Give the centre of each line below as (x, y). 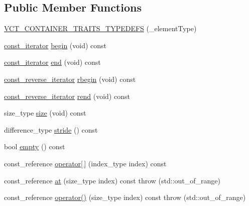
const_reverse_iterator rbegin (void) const (70, 79)
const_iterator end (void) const (52, 62)
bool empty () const (35, 146)
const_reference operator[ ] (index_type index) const (85, 163)
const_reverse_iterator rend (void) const (67, 96)
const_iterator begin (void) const (55, 45)
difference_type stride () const (51, 129)
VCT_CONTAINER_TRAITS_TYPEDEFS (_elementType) (100, 28)
